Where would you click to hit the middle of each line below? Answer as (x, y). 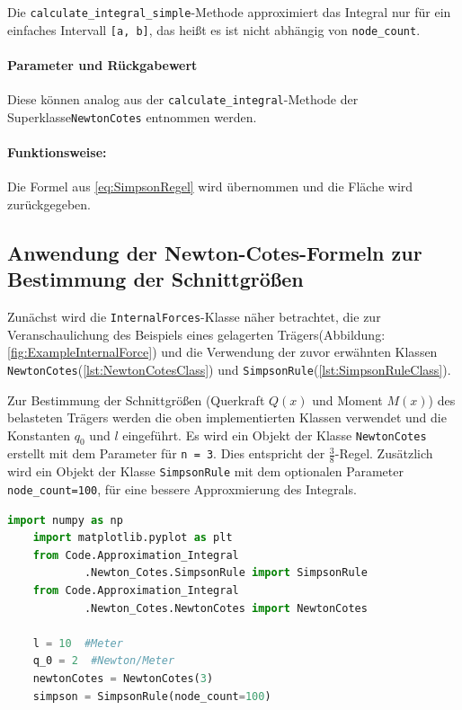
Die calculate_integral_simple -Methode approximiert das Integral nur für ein (229, 12)
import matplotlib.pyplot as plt (133, 538)
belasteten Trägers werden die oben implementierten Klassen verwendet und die (227, 417)
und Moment (347, 399)
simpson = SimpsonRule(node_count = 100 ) (152, 696)
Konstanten (39, 435)
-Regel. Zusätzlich (384, 453)
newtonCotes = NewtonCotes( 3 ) (123, 678)
